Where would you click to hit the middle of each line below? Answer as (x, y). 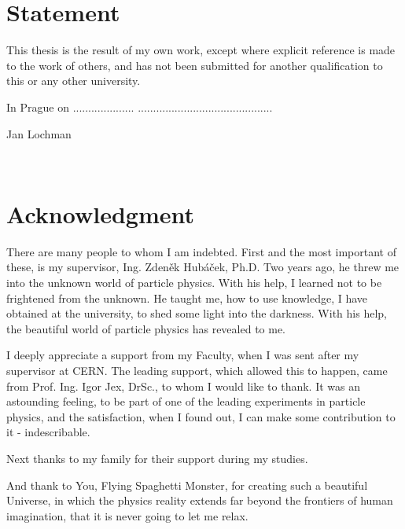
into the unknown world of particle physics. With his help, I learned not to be (194, 282)
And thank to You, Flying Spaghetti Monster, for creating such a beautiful (187, 485)
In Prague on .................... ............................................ (140, 107)
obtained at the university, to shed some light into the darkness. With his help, (197, 313)
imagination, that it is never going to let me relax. (127, 515)
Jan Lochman (39, 133)
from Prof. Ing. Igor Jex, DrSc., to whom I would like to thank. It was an (183, 386)
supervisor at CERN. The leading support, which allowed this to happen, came (197, 370)
